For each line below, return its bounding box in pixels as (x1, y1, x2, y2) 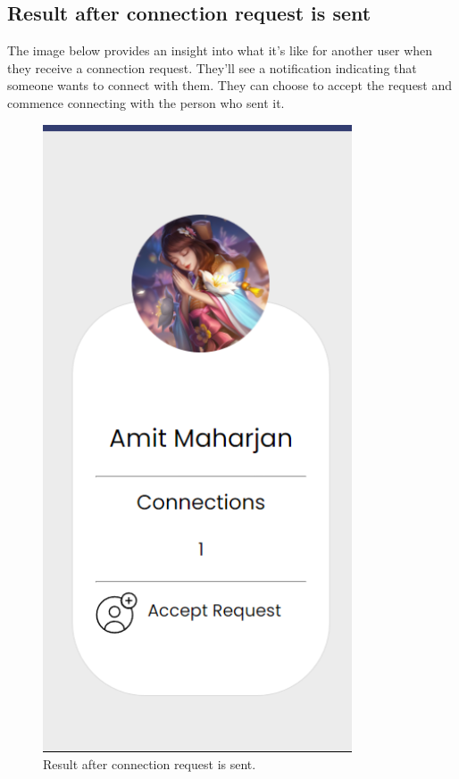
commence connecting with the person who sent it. (7, 93, 285, 112)
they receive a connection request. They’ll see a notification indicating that (7, 58, 417, 77)
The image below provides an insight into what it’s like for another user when (7, 41, 433, 60)
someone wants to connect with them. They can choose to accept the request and (7, 76, 453, 95)
